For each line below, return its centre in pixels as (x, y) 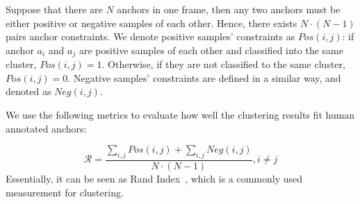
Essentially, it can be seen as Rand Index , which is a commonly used (154, 179)
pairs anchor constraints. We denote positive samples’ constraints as (150, 36)
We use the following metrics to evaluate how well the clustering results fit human (180, 115)
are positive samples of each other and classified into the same (211, 50)
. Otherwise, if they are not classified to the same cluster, (223, 64)
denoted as (28, 91)
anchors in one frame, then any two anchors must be (229, 9)
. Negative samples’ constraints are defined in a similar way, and (204, 77)
